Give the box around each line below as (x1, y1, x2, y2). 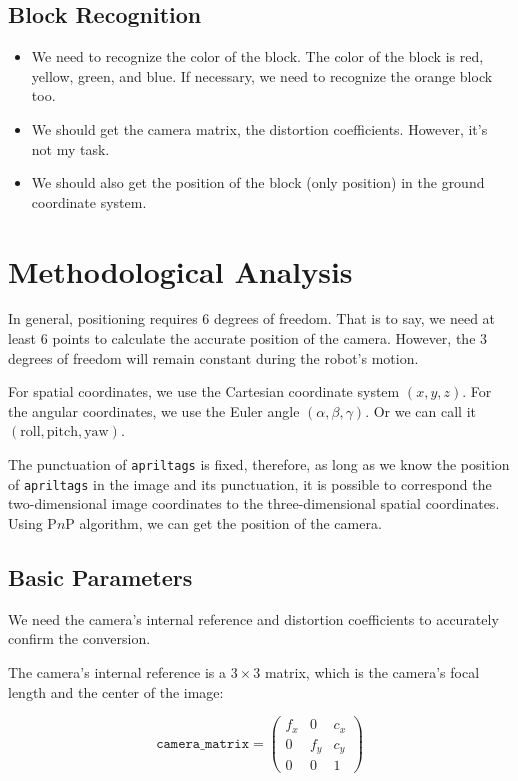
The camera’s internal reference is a (8, 661, 227, 682)
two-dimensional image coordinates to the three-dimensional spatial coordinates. (8, 493, 500, 514)
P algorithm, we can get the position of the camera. (65, 512, 382, 533)
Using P (8, 512, 57, 533)
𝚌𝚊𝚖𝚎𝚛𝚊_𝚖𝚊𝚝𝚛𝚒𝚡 (156, 737, 249, 752)
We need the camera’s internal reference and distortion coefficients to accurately (8, 608, 499, 629)
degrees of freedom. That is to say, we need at (214, 308, 496, 329)
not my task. (31, 138, 110, 159)
